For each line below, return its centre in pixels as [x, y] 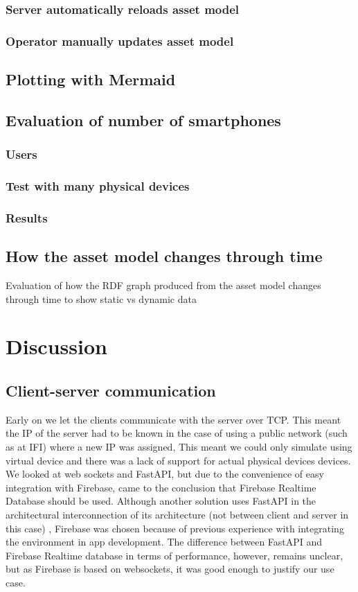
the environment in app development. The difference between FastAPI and [164, 542]
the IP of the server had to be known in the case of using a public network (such [177, 433]
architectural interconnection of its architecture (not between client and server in [177, 514]
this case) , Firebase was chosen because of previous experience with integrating [175, 528]
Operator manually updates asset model [120, 41]
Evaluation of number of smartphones [143, 120]
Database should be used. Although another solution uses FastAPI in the [161, 501]
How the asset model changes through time [164, 256]
